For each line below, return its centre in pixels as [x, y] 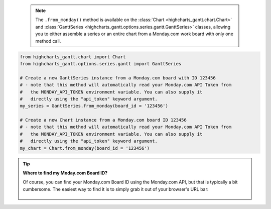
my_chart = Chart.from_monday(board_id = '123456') [85, 148]
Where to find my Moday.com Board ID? [65, 173]
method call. [48, 41]
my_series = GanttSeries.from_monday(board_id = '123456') [94, 106]
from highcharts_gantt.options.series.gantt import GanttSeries [101, 64]
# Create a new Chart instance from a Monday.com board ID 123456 [103, 120]
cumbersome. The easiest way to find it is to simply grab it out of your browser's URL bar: [116, 189]
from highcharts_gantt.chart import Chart [73, 57]
